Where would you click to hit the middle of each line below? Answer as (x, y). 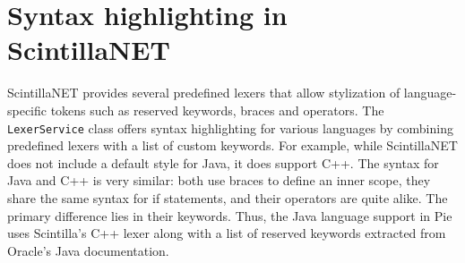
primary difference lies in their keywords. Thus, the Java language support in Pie (230, 215)
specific (27, 110)
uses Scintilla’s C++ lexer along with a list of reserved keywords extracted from (227, 233)
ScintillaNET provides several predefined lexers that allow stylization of (204, 93)
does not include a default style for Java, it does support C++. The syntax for (223, 162)
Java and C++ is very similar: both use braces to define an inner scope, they (219, 180)
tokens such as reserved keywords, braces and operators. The (217, 110)
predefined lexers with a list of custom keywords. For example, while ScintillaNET (232, 145)
